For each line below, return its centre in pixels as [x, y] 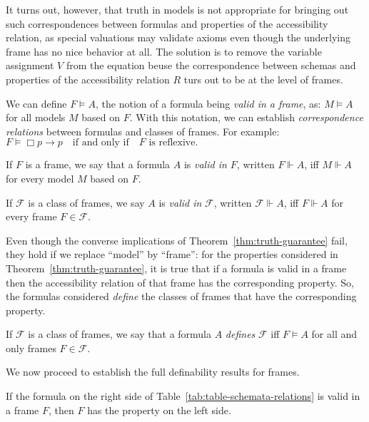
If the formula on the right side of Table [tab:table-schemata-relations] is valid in [183, 396]
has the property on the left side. [159, 410]
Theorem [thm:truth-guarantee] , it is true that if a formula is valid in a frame [176, 268]
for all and [334, 334]
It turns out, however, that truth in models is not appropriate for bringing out [177, 9]
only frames [31, 348]
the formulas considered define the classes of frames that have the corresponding [181, 296]
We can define [36, 103]
